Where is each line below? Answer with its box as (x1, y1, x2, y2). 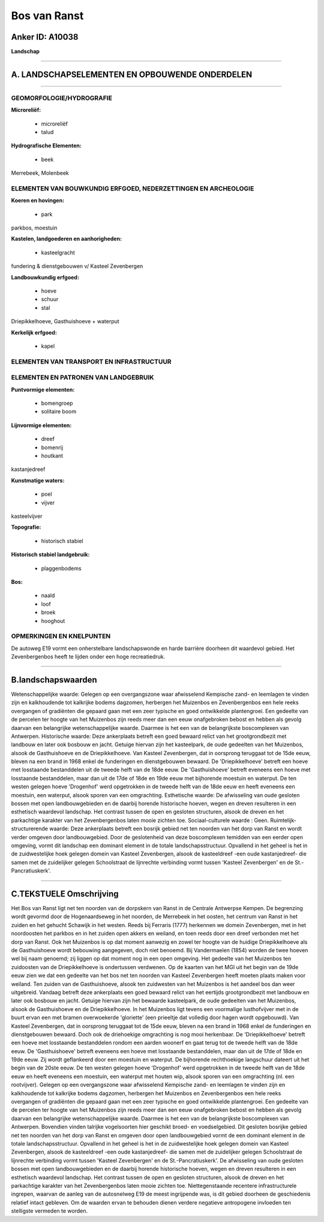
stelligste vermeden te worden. (11, 1208, 88, 1215)
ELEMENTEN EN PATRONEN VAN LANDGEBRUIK (11, 373, 154, 381)
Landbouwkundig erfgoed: (11, 273, 79, 281)
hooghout (41, 617, 65, 624)
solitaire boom (41, 408, 77, 415)
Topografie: (11, 523, 41, 531)
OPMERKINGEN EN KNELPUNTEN (11, 632, 111, 640)
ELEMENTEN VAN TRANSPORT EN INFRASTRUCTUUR (11, 357, 172, 366)
